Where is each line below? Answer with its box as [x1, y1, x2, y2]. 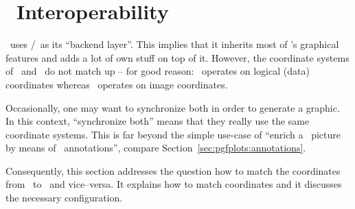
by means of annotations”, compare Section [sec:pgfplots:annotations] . [5, 140, 306, 155]
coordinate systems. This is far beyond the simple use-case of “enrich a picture [5, 127, 341, 141]
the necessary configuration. [5, 190, 123, 205]
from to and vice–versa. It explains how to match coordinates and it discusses [5, 177, 342, 191]
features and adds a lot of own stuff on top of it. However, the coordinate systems [5, 50, 350, 64]
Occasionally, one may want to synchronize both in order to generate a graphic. [5, 100, 340, 114]
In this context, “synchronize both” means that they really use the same [5, 114, 310, 128]
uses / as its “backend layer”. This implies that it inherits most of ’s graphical [10, 37, 339, 51]
